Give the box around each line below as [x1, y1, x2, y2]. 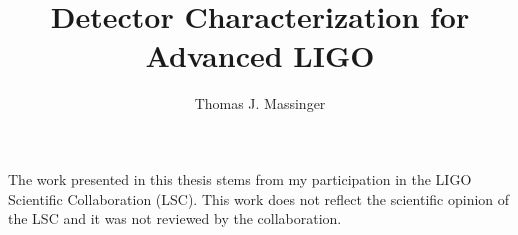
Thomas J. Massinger [194, 93, 326, 114]
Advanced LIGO [145, 35, 375, 76]
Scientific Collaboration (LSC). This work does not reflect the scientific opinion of [8, 188, 510, 209]
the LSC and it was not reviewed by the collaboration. [8, 208, 342, 229]
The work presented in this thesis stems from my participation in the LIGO [8, 168, 472, 189]
